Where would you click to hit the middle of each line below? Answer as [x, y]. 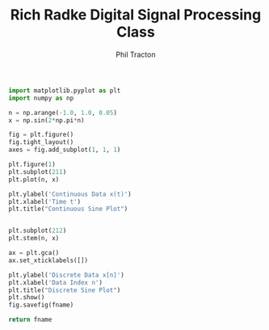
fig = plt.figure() [41, 135]
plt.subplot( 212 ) [38, 231]
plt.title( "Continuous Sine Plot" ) [68, 209]
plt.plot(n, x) [34, 180]
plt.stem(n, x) [34, 239]
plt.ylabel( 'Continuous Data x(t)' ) [70, 194]
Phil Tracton [136, 54]
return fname [30, 320]
